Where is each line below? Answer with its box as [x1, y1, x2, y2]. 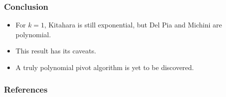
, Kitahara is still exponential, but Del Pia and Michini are [44, 20, 222, 30]
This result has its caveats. [15, 46, 97, 56]
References [4, 83, 48, 95]
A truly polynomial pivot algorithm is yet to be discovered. [15, 62, 194, 72]
